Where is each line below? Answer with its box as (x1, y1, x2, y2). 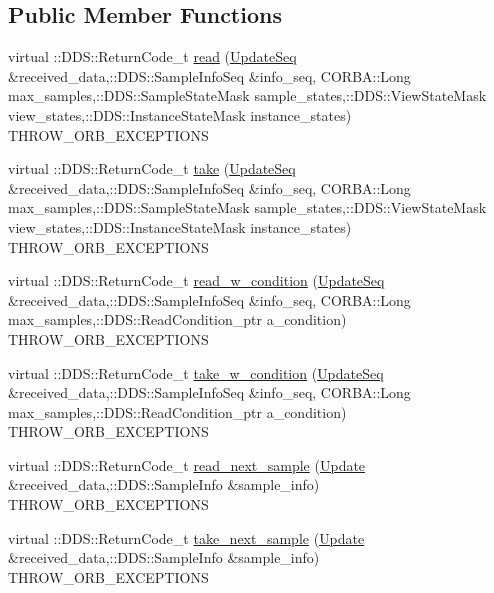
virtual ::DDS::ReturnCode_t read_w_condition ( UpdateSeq (8, 270, 385, 291)
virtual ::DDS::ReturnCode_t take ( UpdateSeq (8, 158, 296, 179)
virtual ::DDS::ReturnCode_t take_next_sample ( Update (8, 527, 365, 548)
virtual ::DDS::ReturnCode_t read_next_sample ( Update (8, 454, 366, 475)
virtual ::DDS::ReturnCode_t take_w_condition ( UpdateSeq (8, 362, 384, 383)
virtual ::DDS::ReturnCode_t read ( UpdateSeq (8, 46, 297, 67)
